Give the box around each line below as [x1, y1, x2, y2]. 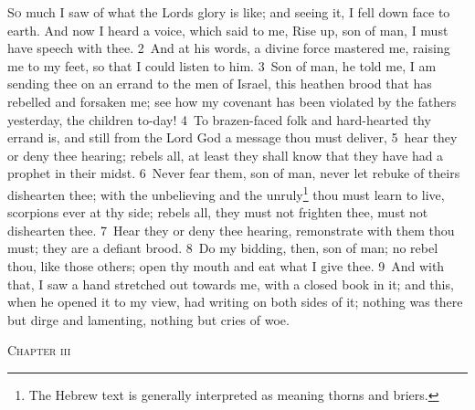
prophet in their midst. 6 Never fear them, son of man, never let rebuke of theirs [7, 163, 460, 183]
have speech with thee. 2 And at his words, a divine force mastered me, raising [7, 38, 450, 58]
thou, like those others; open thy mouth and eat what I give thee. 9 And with [7, 256, 445, 275]
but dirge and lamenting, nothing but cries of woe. [7, 310, 290, 329]
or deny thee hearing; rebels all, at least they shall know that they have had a [7, 145, 444, 164]
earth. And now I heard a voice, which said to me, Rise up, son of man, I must [7, 20, 449, 39]
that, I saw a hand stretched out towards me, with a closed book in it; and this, [7, 274, 454, 293]
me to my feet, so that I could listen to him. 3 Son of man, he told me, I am [7, 56, 437, 75]
